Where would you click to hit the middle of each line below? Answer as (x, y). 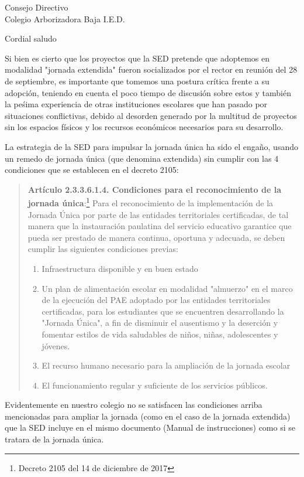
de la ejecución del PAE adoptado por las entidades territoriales (156, 300)
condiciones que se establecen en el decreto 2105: (92, 170)
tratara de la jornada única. (54, 439)
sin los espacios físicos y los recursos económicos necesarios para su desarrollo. (144, 127)
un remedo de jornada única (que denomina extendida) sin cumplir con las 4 (142, 158)
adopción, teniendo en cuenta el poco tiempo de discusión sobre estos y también (148, 92)
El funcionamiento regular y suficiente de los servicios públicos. (155, 385)
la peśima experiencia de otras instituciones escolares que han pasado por (136, 104)
